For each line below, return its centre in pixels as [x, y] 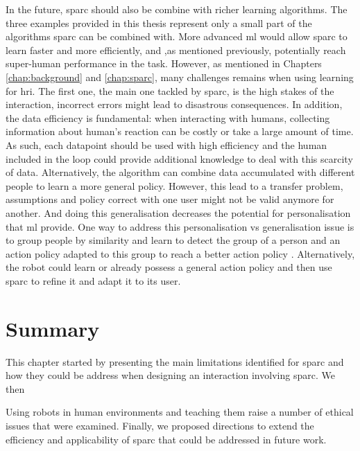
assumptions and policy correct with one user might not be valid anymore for [170, 199]
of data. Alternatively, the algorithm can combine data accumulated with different [180, 172]
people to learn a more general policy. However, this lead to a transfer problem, [174, 185]
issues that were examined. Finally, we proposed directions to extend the [160, 425]
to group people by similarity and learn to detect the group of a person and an [173, 240]
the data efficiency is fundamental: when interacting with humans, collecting [168, 117]
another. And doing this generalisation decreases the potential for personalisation [178, 212]
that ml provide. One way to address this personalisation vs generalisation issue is [180, 226]
